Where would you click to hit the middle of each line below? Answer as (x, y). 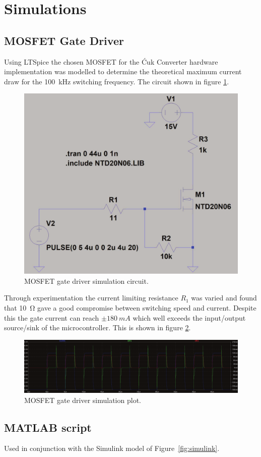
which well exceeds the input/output (189, 317)
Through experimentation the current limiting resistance (91, 298)
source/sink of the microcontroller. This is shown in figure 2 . (97, 327)
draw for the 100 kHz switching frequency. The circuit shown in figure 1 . (117, 81)
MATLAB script (48, 427)
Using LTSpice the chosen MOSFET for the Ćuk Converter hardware (111, 61)
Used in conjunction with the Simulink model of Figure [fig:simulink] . (112, 448)
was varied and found (224, 298)
